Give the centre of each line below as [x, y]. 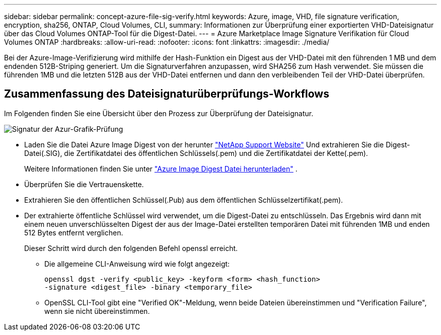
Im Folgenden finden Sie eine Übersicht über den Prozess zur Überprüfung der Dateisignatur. [159, 113]
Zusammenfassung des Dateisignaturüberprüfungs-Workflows [167, 94]
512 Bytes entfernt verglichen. [74, 232]
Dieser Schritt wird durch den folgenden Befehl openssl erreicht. [131, 248]
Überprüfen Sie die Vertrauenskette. [84, 184]
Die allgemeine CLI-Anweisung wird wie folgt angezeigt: [137, 264]
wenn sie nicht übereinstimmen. [97, 311]
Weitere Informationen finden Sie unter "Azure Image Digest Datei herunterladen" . [161, 169]
